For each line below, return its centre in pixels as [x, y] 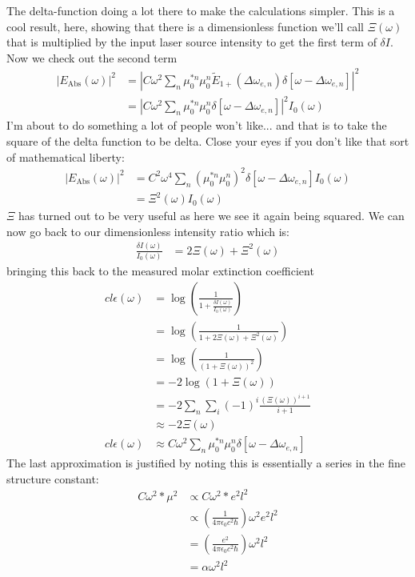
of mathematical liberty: [66, 156]
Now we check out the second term [92, 57]
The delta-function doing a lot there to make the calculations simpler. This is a [201, 10]
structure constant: [53, 478]
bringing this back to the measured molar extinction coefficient [160, 271]
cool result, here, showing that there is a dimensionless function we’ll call [186, 26]
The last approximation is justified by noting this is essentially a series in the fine [206, 463]
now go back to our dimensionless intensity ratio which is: [148, 231]
